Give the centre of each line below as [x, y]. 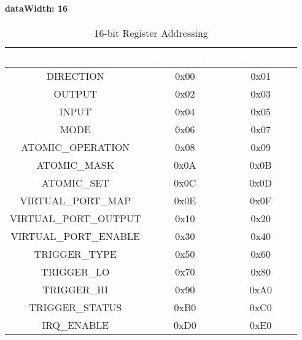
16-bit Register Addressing [151, 33]
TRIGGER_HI [75, 289]
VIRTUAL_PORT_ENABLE [75, 236]
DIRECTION [75, 75]
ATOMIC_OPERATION [75, 147]
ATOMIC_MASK [75, 164]
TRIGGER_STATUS [75, 307]
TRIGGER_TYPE [75, 253]
